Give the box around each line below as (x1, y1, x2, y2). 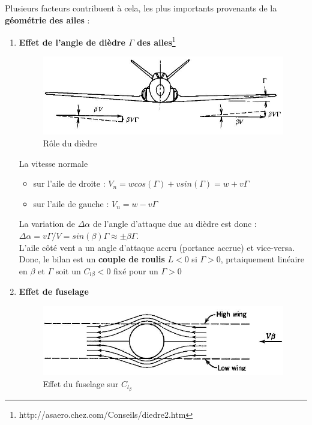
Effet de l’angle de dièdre (19, 35, 125, 48)
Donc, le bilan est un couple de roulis (19, 253, 165, 265)
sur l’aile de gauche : (33, 197, 109, 209)
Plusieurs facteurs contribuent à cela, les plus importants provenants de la (5, 2, 277, 14)
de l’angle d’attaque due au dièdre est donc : (92, 217, 257, 230)
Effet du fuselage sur (43, 377, 119, 390)
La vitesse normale (19, 157, 88, 169)
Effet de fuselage (19, 285, 89, 298)
